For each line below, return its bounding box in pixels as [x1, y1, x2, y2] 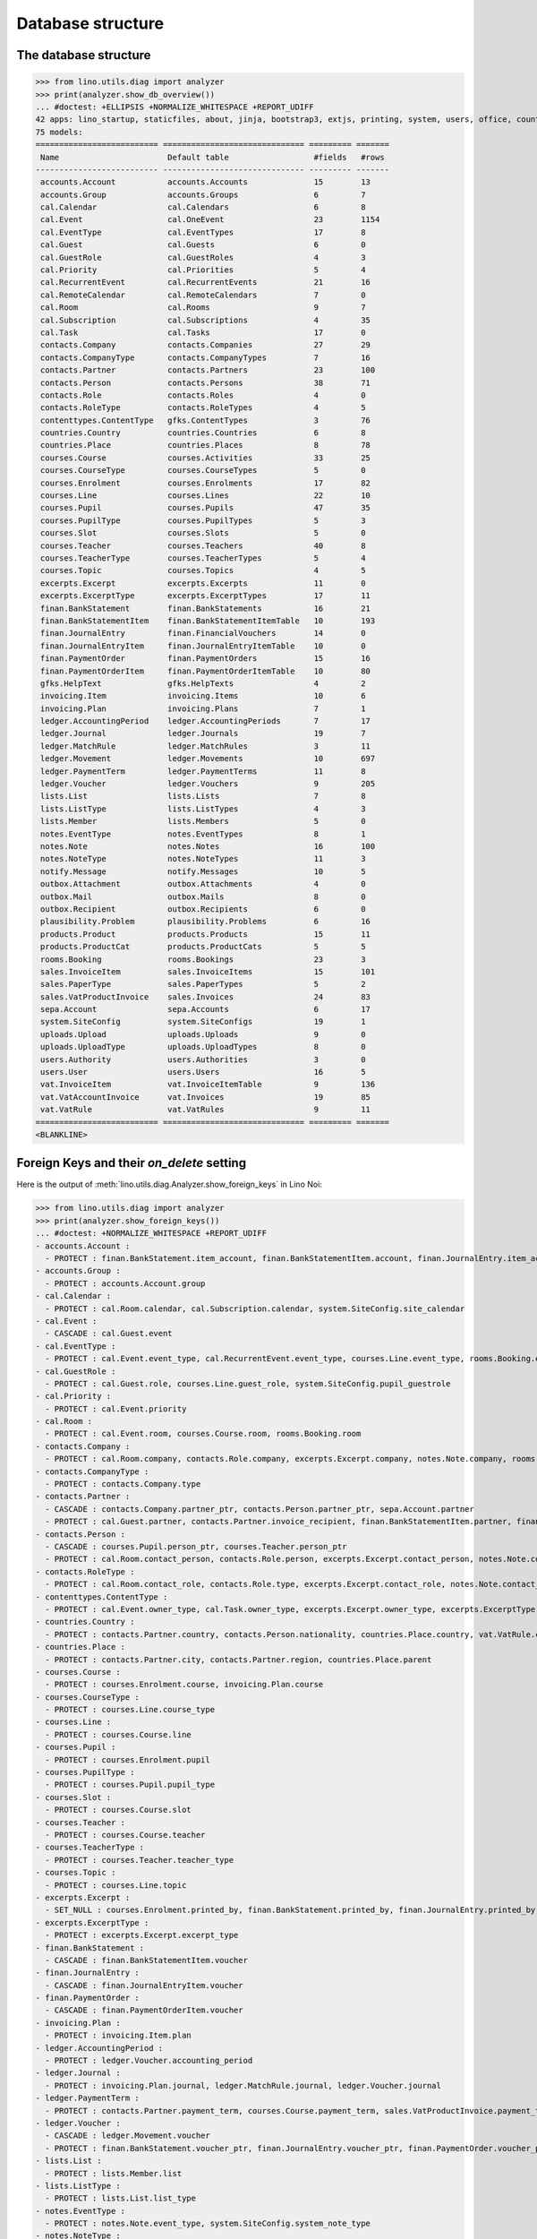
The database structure [16, 47, 151, 63]
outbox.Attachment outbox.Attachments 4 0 [40, 879, 366, 889]
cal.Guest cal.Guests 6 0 [40, 240, 366, 250]
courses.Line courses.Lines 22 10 [40, 491, 371, 501]
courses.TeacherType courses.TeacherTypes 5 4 [40, 553, 366, 563]
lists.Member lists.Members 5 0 [40, 816, 366, 827]
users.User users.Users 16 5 [40, 1067, 366, 1077]
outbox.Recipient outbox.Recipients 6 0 [40, 904, 366, 914]
